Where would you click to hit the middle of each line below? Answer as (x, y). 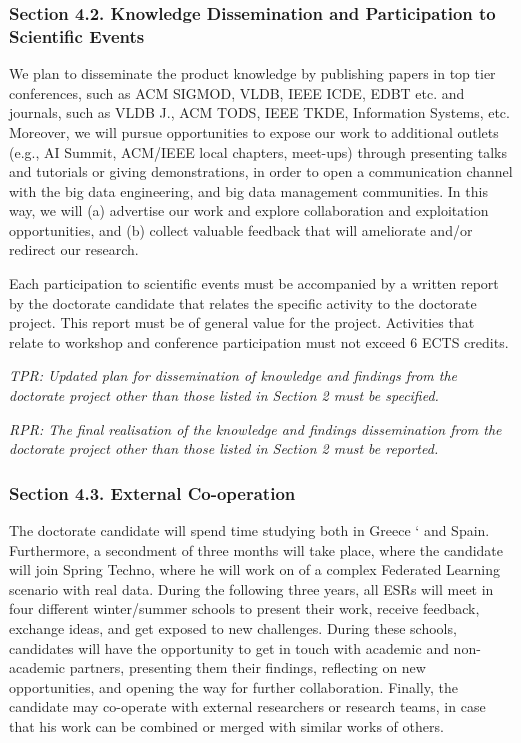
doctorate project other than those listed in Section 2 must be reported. (224, 448)
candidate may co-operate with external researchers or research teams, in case (247, 706)
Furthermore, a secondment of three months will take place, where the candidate (256, 549)
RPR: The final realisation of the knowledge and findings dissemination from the (255, 428)
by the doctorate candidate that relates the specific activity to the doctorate (243, 302)
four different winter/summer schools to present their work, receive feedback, (244, 608)
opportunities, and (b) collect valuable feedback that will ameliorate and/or (241, 229)
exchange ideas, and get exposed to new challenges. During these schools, (233, 628)
